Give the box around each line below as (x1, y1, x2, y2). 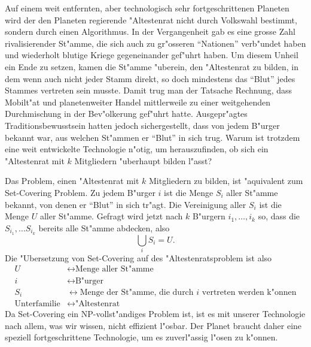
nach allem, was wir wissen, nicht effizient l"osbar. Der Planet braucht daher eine (5, 319, 302, 331)
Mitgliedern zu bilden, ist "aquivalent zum (149, 174, 303, 187)
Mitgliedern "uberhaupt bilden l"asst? (74, 154, 212, 167)
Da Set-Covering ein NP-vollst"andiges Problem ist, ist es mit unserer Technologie (5, 307, 306, 320)
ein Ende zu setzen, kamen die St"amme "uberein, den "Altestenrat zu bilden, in (5, 60, 298, 73)
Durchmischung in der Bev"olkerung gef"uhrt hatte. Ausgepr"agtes (5, 107, 248, 120)
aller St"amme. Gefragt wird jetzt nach (39, 210, 183, 222)
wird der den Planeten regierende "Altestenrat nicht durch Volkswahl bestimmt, (5, 13, 297, 26)
